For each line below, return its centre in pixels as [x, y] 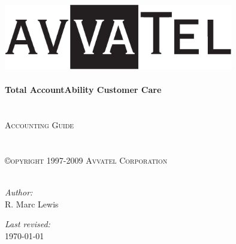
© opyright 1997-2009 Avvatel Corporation [86, 160]
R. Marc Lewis [32, 204]
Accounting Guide [40, 125]
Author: [19, 192]
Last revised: [28, 224]
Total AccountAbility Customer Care [83, 90]
